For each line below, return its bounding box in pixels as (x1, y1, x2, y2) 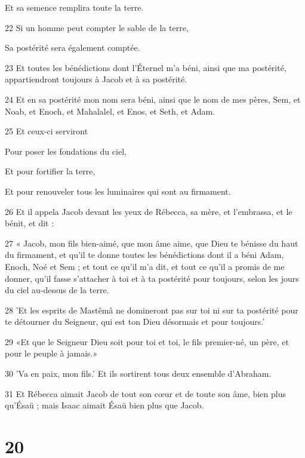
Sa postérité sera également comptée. (5, 41, 140, 54)
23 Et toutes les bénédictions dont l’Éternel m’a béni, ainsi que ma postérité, (5, 61, 286, 73)
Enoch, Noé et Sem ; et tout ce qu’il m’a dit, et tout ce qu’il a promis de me (5, 260, 285, 272)
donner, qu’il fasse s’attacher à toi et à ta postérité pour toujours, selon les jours (5, 272, 299, 284)
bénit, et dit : (5, 217, 54, 229)
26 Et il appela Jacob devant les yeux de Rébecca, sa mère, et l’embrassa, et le (5, 205, 292, 217)
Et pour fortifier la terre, (5, 165, 95, 177)
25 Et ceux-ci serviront (5, 125, 88, 137)
